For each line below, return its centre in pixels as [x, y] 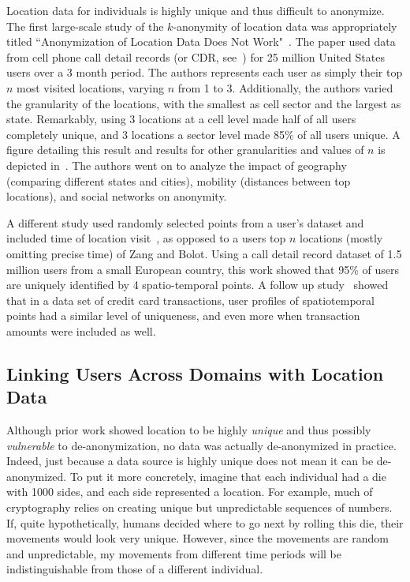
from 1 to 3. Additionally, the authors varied [285, 87]
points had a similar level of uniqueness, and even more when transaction [183, 315]
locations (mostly [341, 238]
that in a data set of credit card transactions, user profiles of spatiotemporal [190, 300]
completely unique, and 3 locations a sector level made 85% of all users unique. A [203, 134]
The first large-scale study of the [85, 26]
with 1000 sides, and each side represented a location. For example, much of [190, 492]
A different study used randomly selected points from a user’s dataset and [185, 222]
